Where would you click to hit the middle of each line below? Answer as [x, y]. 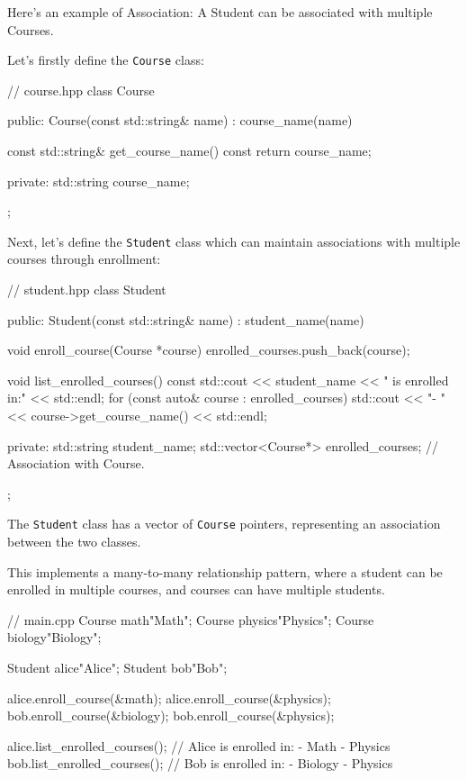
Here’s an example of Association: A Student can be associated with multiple [220, 12]
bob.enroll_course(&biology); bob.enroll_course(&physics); [171, 716]
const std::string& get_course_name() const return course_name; [189, 151]
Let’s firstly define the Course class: [106, 60]
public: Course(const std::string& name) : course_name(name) [180, 120]
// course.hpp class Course [81, 90]
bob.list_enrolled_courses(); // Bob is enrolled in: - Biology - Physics [200, 763]
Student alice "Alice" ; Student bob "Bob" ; [117, 668]
